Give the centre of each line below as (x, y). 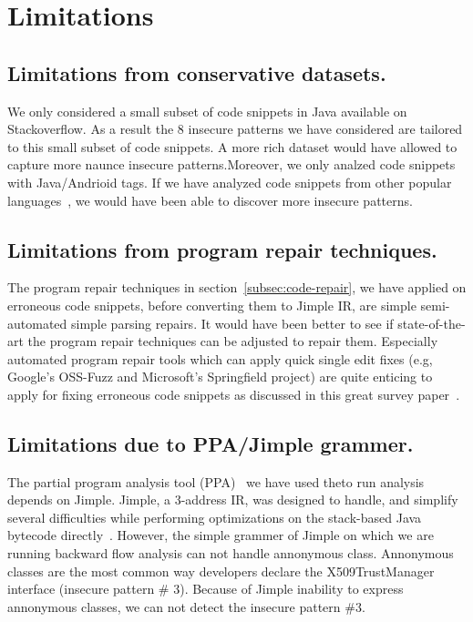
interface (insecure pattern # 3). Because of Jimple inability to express (206, 589)
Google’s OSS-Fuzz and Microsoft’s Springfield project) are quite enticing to (220, 377)
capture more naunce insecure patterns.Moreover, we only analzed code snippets (231, 164)
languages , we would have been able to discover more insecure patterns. (210, 200)
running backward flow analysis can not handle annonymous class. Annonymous (231, 553)
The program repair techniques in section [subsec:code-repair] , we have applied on (237, 287)
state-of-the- (432, 323)
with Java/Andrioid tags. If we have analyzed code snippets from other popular (230, 182)
